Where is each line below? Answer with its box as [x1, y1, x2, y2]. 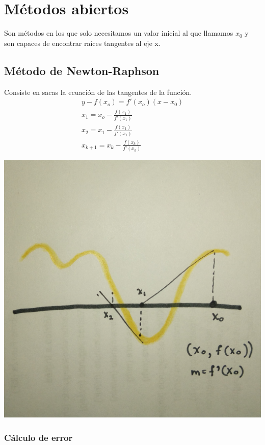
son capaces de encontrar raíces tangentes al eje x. [4, 37, 161, 48]
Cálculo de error [4, 431, 73, 443]
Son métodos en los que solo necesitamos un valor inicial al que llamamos [4, 28, 233, 38]
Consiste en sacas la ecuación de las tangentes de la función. [4, 86, 192, 97]
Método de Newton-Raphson [4, 62, 160, 78]
